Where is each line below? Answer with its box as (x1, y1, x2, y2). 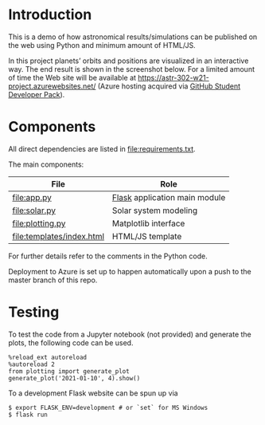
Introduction (8, 6, 92, 24)
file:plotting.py (12, 218, 66, 229)
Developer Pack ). (8, 89, 65, 99)
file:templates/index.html (12, 230, 105, 242)
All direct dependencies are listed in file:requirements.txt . (8, 144, 197, 153)
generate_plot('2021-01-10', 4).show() (8, 374, 141, 382)
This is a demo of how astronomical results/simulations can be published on (8, 32, 258, 41)
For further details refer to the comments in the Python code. (8, 251, 208, 261)
